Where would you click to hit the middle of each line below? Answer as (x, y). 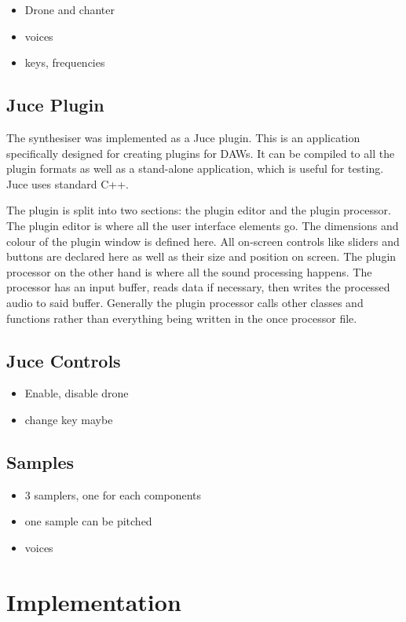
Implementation (94, 601)
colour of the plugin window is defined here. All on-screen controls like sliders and (203, 241)
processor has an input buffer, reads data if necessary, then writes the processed (198, 287)
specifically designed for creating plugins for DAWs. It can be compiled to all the (201, 153)
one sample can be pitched (88, 521)
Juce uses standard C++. (68, 183)
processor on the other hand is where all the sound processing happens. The (189, 271)
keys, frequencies (65, 62)
